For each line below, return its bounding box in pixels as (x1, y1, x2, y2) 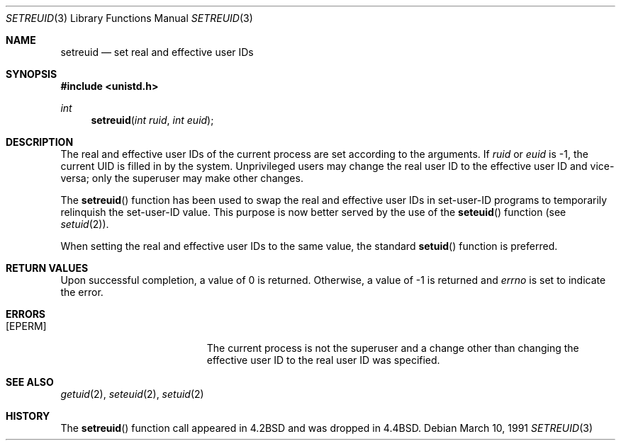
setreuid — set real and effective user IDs (60, 46, 254, 58)
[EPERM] (6, 320, 47, 332)
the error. (60, 286, 103, 298)
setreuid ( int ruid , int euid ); (91, 114, 214, 126)
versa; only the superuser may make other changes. (60, 172, 303, 184)
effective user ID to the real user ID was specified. (206, 354, 440, 366)
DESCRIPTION (6, 136, 74, 148)
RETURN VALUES (6, 262, 89, 274)
